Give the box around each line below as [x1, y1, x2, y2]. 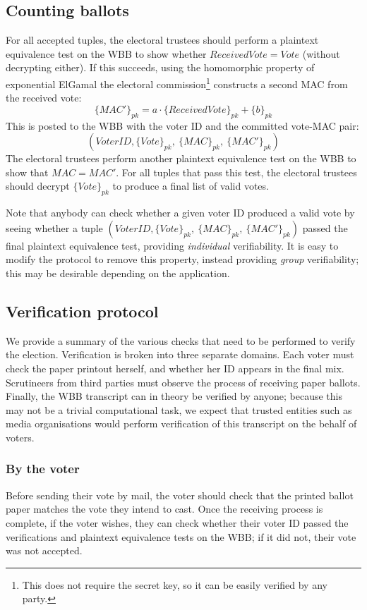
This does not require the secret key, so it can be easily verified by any [22, 577, 327, 592]
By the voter [6, 460, 80, 477]
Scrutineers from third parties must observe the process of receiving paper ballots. [6, 374, 361, 389]
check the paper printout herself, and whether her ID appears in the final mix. [6, 360, 344, 375]
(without [302, 46, 340, 61]
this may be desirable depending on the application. [6, 265, 230, 280]
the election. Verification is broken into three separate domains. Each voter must [6, 347, 354, 362]
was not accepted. [6, 543, 83, 558]
